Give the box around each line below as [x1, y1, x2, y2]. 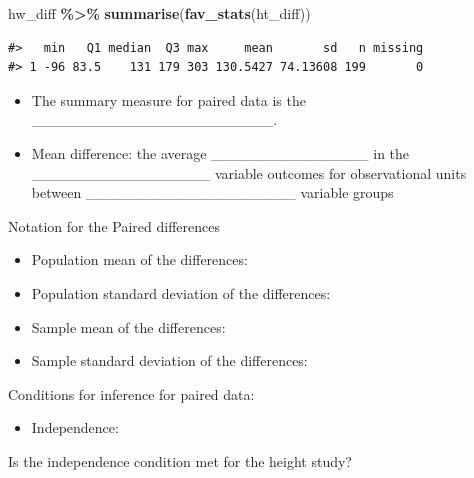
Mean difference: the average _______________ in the [31, 142, 410, 163]
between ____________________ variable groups [31, 182, 394, 203]
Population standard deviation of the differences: [31, 282, 331, 303]
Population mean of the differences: [31, 249, 248, 270]
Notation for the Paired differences [8, 215, 220, 236]
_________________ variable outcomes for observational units [31, 162, 467, 183]
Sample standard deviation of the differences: [31, 350, 308, 371]
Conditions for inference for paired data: [8, 383, 255, 404]
